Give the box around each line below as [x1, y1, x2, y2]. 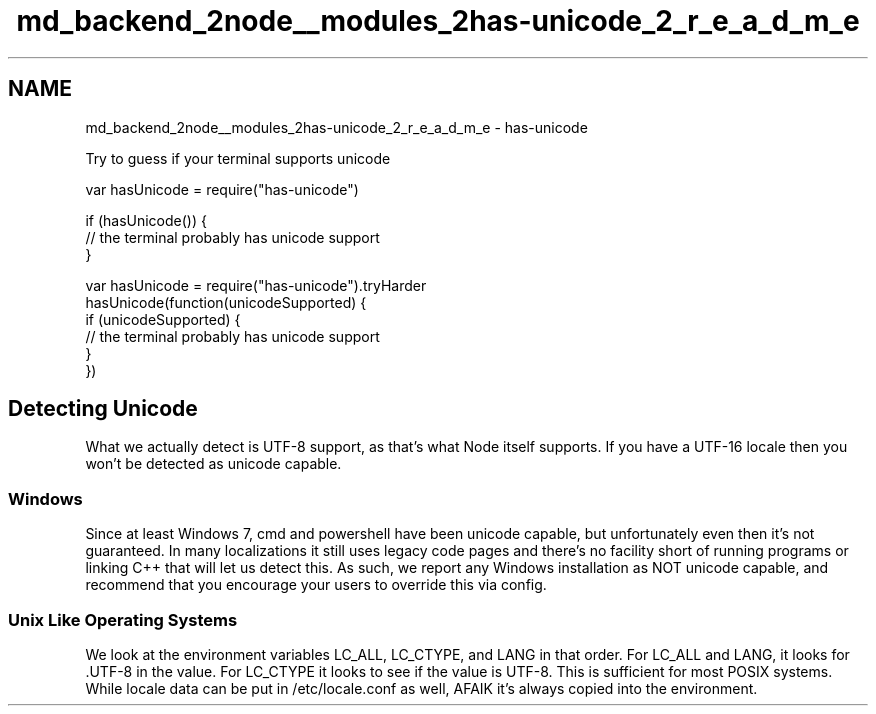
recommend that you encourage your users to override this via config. [85, 576, 547, 594]
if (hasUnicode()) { [85, 211, 207, 229]
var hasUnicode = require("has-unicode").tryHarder [85, 276, 427, 294]
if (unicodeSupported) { [85, 310, 241, 328]
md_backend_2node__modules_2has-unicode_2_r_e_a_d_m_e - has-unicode [85, 118, 588, 136]
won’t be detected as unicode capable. [85, 455, 342, 473]
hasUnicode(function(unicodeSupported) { [85, 293, 367, 311]
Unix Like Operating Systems [8, 609, 238, 630]
